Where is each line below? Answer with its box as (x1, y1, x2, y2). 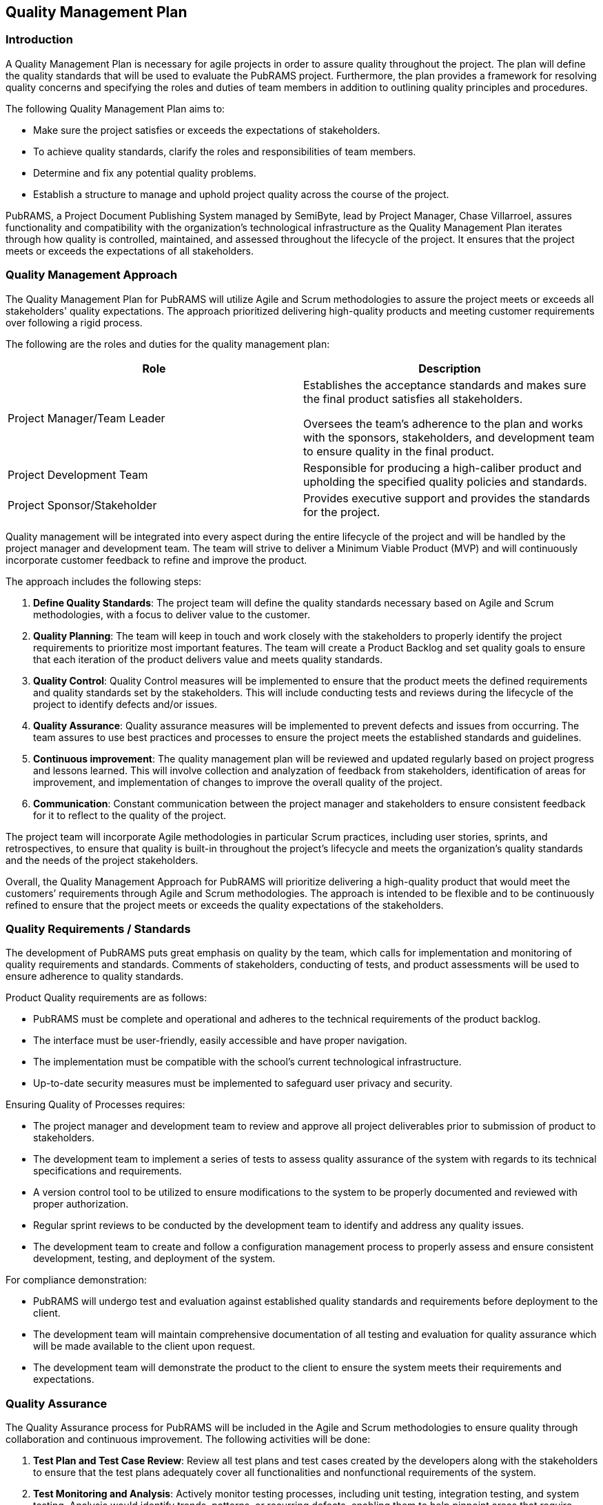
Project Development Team (8, 467, 148, 482)
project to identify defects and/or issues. (33, 698, 218, 710)
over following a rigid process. (6, 316, 143, 328)
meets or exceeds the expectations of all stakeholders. (6, 244, 254, 257)
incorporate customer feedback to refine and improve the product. (6, 553, 307, 566)
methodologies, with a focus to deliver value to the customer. (33, 608, 310, 620)
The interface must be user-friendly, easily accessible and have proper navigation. (33, 1034, 407, 1047)
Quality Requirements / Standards (6, 921, 191, 936)
